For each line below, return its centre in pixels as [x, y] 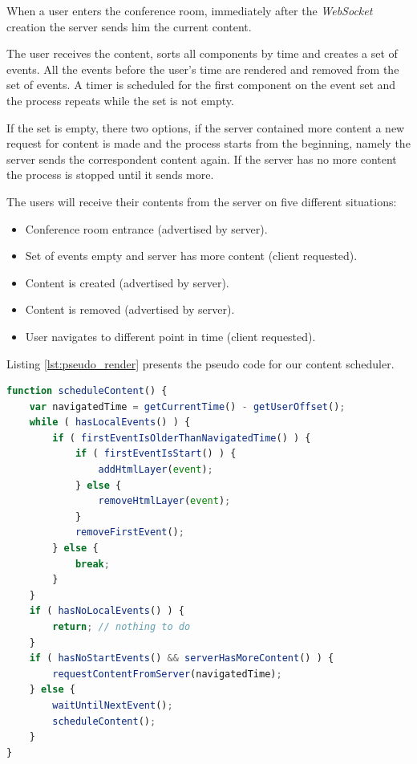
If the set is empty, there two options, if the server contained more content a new [206, 127]
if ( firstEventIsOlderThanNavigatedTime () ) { [182, 438]
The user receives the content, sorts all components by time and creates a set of [202, 53]
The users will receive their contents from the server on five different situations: [202, 201]
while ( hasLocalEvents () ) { [110, 423]
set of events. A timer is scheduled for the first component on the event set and [201, 85]
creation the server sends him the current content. [129, 26]
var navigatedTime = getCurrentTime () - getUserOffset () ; [187, 406]
